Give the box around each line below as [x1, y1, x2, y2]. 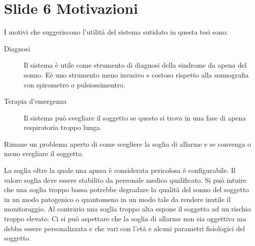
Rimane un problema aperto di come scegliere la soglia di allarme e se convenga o [4, 138, 251, 149]
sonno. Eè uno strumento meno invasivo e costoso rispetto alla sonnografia [24, 69, 249, 80]
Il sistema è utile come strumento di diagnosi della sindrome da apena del [24, 60, 247, 70]
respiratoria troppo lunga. [24, 122, 102, 132]
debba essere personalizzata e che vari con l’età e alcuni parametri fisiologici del [4, 223, 245, 233]
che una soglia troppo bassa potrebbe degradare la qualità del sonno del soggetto [4, 184, 249, 195]
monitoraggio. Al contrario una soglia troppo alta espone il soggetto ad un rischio [4, 204, 251, 214]
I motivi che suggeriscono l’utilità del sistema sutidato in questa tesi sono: [4, 27, 228, 37]
